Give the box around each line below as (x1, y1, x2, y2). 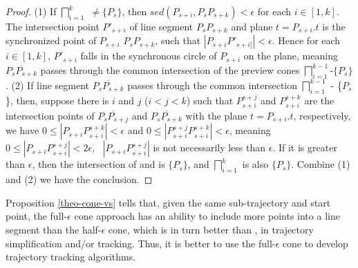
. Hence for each (272, 33, 341, 48)
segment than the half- (6, 222, 102, 236)
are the (304, 93, 335, 107)
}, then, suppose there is (6, 93, 109, 107)
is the (322, 19, 346, 33)
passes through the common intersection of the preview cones (40, 62, 300, 77)
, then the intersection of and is (32, 157, 165, 171)
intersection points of (6, 108, 95, 122)
